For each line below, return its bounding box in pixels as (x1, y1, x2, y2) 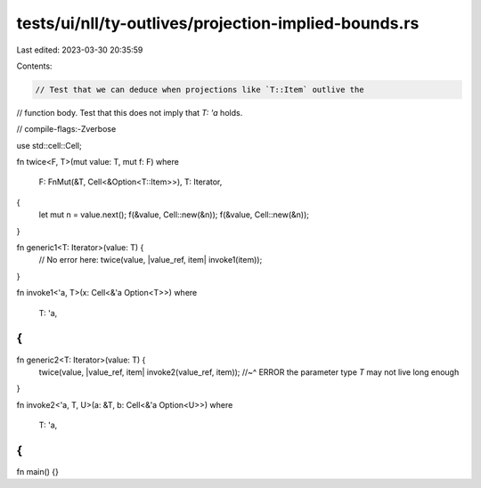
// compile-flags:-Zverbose (16, 124, 117, 134)
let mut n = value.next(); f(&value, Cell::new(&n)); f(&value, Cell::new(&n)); (38, 209, 309, 220)
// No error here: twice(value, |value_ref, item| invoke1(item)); (38, 255, 263, 265)
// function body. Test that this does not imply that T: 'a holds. (16, 107, 243, 118)
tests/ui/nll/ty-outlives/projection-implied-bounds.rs (16, 13, 420, 33)
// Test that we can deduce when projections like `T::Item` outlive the (35, 85, 364, 94)
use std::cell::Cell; (16, 140, 82, 150)
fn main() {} (16, 466, 60, 476)
